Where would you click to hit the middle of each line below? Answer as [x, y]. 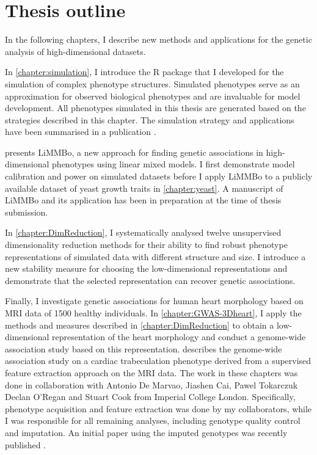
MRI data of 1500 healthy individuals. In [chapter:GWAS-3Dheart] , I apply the [153, 313]
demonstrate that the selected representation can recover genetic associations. [150, 280]
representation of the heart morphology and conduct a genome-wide [179, 337]
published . [26, 444]
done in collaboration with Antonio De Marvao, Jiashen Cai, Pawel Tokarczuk [151, 384]
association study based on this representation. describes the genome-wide [144, 348]
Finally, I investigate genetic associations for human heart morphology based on [154, 301]
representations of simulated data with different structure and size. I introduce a [155, 256]
